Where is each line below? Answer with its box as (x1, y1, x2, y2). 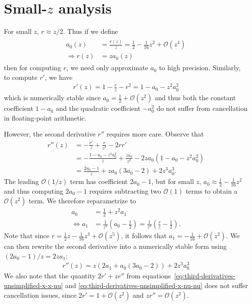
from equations (126, 271, 171, 281)
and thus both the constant (155, 92, 236, 103)
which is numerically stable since (4, 92, 101, 103)
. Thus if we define (63, 26, 118, 36)
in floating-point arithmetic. (4, 112, 87, 122)
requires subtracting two (89, 186, 161, 196)
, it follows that (121, 230, 167, 241)
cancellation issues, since (4, 290, 77, 300)
